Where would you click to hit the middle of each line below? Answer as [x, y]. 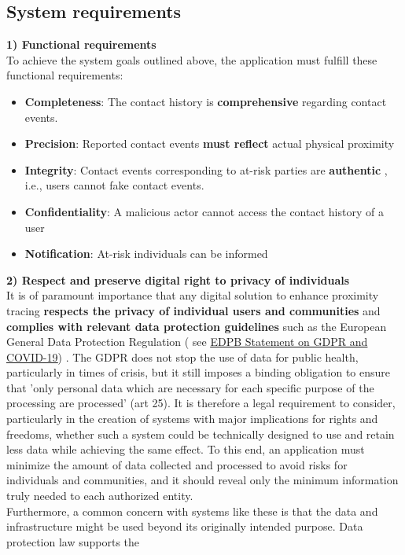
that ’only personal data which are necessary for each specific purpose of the [190, 387]
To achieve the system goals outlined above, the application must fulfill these [192, 59]
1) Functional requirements [81, 44]
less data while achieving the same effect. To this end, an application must [186, 449]
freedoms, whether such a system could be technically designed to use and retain [201, 434]
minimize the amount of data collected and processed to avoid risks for [177, 464]
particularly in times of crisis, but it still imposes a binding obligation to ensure [199, 372]
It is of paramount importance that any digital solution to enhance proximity [193, 295]
